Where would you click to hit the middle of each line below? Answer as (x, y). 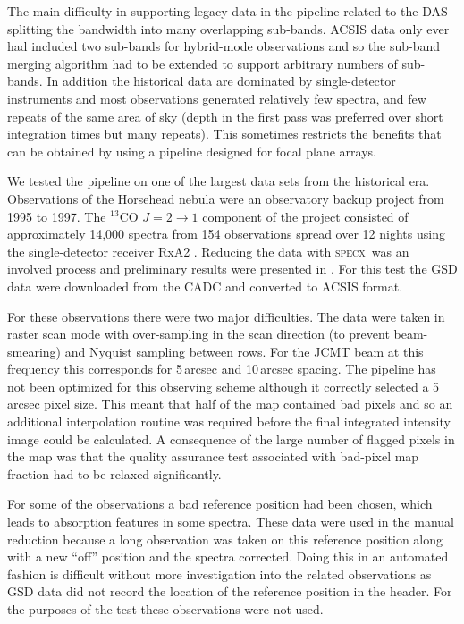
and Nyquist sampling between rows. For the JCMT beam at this (244, 351)
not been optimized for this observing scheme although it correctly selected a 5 (224, 386)
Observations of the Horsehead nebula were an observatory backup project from (226, 198)
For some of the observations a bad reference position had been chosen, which (220, 504)
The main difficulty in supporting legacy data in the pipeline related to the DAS (228, 11)
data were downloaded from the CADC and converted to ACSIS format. (205, 286)
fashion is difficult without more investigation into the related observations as (219, 573)
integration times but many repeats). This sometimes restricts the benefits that (224, 134)
